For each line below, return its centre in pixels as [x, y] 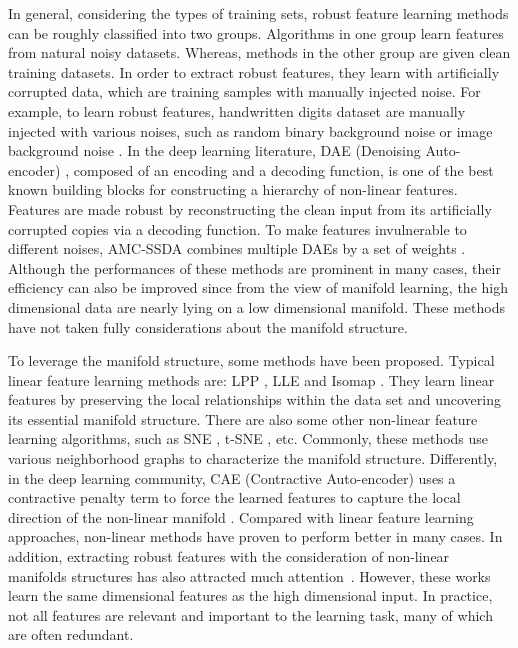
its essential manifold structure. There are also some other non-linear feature [243, 418]
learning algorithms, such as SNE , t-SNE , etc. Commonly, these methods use [248, 438]
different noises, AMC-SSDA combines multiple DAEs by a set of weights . [237, 248]
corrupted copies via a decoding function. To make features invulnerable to [237, 228]
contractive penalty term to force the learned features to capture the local [234, 497]
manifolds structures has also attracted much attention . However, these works [249, 575]
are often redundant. [71, 634]
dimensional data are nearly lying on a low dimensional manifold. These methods [257, 306]
